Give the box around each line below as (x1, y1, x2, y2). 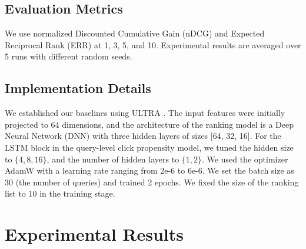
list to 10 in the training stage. (5, 187, 115, 200)
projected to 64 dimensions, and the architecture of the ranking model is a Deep (5, 118, 294, 130)
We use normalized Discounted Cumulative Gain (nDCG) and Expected (5, 27, 265, 39)
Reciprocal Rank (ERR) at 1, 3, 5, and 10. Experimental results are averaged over (5, 38, 301, 51)
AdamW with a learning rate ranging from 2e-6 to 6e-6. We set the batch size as (5, 164, 294, 177)
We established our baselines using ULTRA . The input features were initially (5, 107, 285, 119)
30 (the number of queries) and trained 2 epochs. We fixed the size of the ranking (5, 175, 299, 188)
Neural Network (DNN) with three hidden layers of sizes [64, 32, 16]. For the (5, 130, 281, 142)
